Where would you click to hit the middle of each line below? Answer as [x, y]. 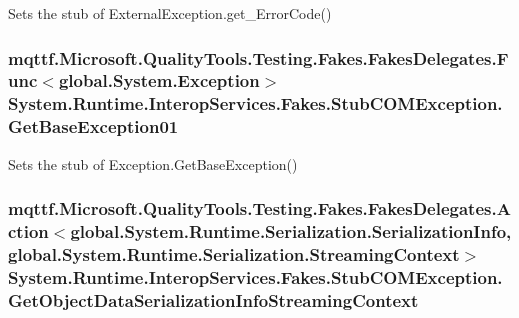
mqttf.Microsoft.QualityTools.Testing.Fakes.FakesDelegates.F [258, 57]
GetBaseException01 [93, 126]
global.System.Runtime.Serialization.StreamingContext [234, 253]
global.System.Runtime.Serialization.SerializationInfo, [291, 231]
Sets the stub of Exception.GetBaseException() [153, 163]
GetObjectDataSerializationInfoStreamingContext [213, 299]
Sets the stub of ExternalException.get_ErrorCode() [170, 13]
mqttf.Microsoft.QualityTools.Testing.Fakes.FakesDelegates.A [259, 208]
